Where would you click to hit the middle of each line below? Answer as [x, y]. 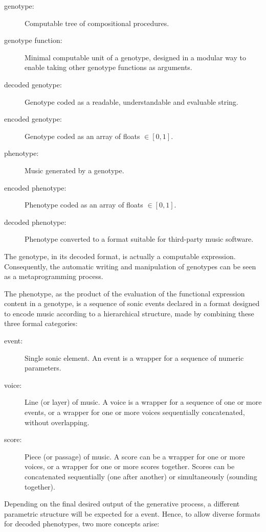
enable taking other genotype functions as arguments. [108, 67]
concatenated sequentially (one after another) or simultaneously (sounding [141, 476]
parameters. [43, 368]
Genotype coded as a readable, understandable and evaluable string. [131, 101]
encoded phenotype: [35, 187]
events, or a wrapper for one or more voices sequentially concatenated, [135, 412]
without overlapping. [57, 422]
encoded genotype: [33, 119]
